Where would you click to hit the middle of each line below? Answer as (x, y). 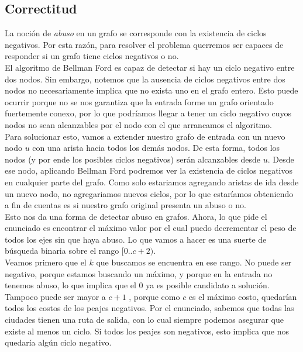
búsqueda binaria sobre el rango (62, 251)
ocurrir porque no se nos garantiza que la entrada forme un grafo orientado (139, 101)
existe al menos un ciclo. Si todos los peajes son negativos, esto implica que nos (147, 331)
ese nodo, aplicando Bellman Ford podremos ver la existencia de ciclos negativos (149, 170)
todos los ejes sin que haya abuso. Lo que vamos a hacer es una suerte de (136, 239)
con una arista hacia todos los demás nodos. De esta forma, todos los (156, 148)
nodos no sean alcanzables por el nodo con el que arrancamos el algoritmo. (139, 124)
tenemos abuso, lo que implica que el (70, 285)
